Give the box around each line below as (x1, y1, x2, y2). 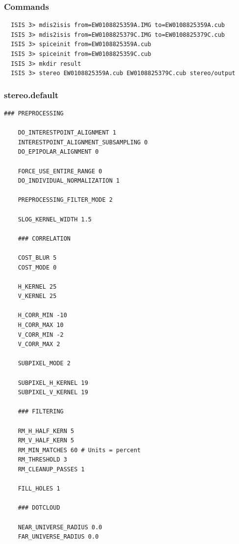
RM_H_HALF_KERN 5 (18, 427, 74, 435)
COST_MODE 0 (18, 264, 57, 271)
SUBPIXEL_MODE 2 (18, 360, 71, 367)
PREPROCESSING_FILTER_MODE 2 (18, 196, 113, 204)
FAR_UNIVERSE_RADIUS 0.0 (18, 533, 99, 541)
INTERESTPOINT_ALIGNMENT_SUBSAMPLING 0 (18, 138, 148, 146)
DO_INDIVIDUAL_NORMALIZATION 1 (18, 177, 120, 185)
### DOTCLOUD (18, 504, 60, 512)
